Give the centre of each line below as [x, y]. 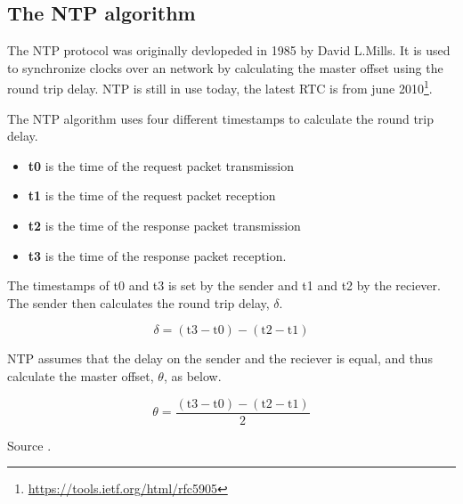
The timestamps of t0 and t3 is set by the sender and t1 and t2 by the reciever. [224, 285]
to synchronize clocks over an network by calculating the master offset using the [225, 67]
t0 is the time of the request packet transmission [161, 165]
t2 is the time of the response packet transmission [164, 226]
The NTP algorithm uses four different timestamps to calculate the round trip [221, 118]
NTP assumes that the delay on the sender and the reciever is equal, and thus [220, 358]
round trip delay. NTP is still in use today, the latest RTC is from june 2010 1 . [220, 87]
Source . [29, 445]
